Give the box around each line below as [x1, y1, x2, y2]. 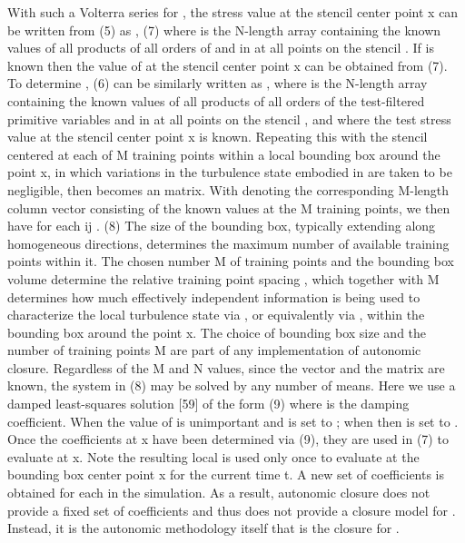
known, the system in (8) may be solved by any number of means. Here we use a [7, 376, 456, 395]
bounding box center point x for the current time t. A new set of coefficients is [7, 465, 445, 484]
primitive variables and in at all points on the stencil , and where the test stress [7, 109, 451, 128]
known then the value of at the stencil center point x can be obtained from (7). [7, 55, 448, 74]
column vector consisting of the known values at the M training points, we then [7, 198, 450, 217]
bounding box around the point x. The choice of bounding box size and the [7, 322, 427, 341]
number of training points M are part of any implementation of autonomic [7, 341, 421, 360]
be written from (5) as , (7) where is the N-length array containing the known [7, 20, 441, 39]
